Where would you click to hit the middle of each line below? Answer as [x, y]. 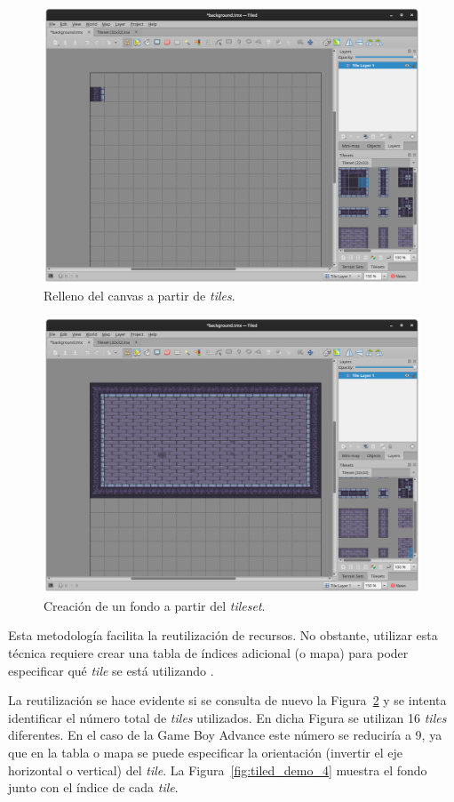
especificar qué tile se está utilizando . [111, 670]
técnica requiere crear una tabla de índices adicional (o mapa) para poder [208, 653]
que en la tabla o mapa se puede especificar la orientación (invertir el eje [205, 753]
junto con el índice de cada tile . [93, 787]
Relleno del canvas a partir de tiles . [139, 296]
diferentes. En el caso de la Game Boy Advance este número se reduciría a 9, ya [225, 735]
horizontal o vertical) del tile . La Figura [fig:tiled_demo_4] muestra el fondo [218, 770]
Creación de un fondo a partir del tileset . [155, 605]
